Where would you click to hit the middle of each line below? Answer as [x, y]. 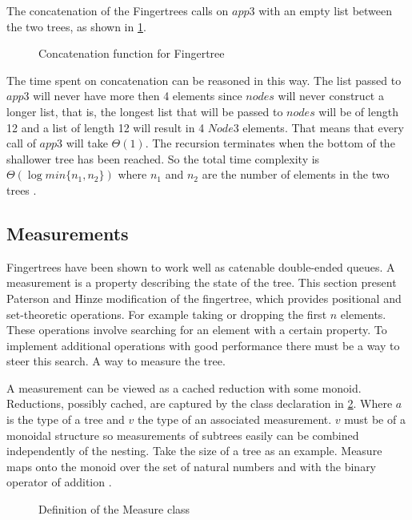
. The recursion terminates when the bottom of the [270, 143]
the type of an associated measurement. [235, 419]
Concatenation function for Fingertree [132, 53]
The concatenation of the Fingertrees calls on [118, 10]
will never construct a [331, 96]
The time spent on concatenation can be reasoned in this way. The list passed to [204, 80]
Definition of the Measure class [114, 509]
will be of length [358, 111]
